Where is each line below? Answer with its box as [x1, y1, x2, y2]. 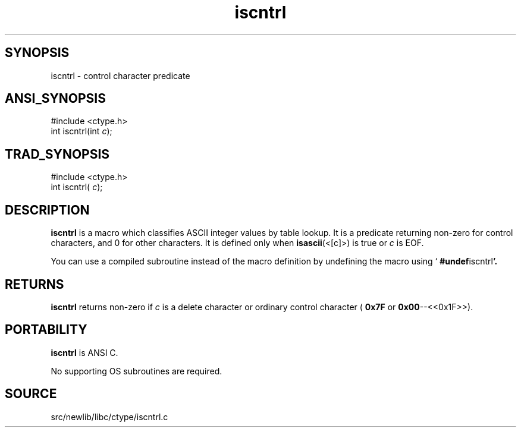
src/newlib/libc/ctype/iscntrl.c [51, 411, 168, 422]
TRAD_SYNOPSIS [5, 146, 110, 162]
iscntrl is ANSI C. [51, 347, 118, 358]
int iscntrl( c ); [51, 182, 103, 193]
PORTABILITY [5, 322, 87, 338]
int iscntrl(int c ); [51, 126, 112, 137]
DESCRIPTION [5, 202, 90, 217]
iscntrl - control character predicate [51, 70, 190, 81]
